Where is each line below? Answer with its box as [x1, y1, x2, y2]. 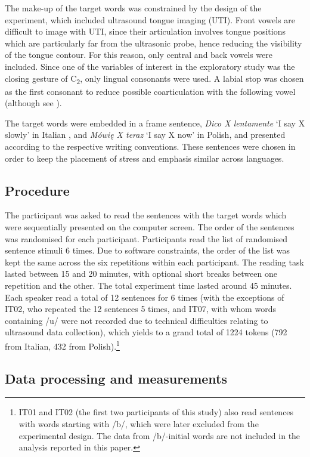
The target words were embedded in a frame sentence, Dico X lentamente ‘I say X [5, 116, 305, 129]
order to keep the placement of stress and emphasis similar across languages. [5, 152, 284, 164]
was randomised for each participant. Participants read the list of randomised [5, 232, 288, 245]
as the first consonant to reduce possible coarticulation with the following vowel [5, 85, 296, 97]
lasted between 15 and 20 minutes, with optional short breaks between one [5, 267, 277, 280]
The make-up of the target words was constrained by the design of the [5, 2, 262, 14]
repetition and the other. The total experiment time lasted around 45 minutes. [5, 279, 292, 292]
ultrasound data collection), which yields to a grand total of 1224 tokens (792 [5, 326, 287, 338]
